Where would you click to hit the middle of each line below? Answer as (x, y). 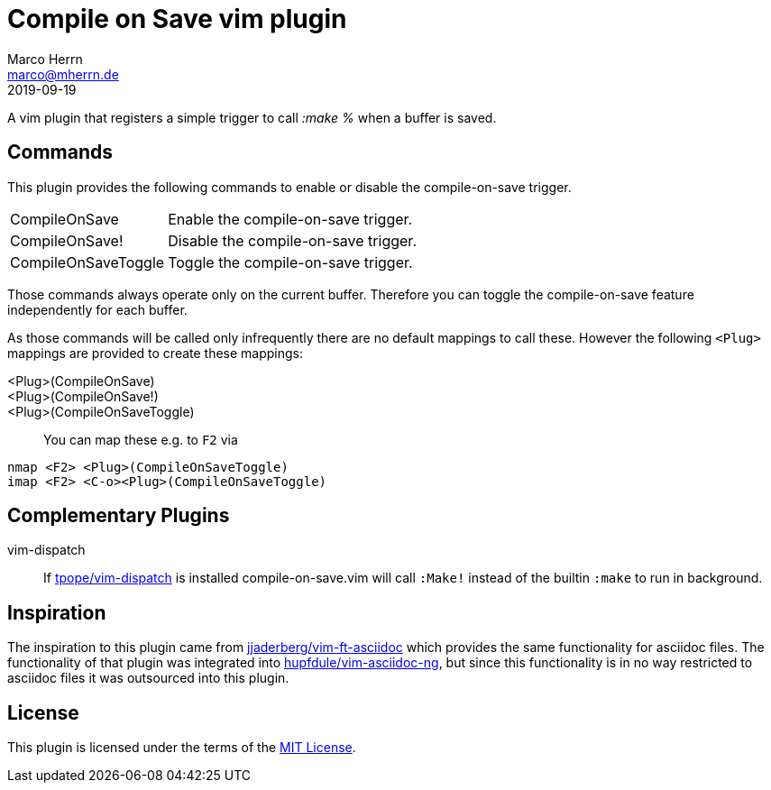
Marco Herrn (45, 59)
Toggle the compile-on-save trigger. (290, 262)
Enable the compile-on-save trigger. (290, 219)
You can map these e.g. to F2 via (141, 439)
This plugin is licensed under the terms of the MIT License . (182, 748)
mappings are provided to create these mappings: (156, 353)
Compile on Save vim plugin (177, 19)
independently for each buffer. (97, 309)
